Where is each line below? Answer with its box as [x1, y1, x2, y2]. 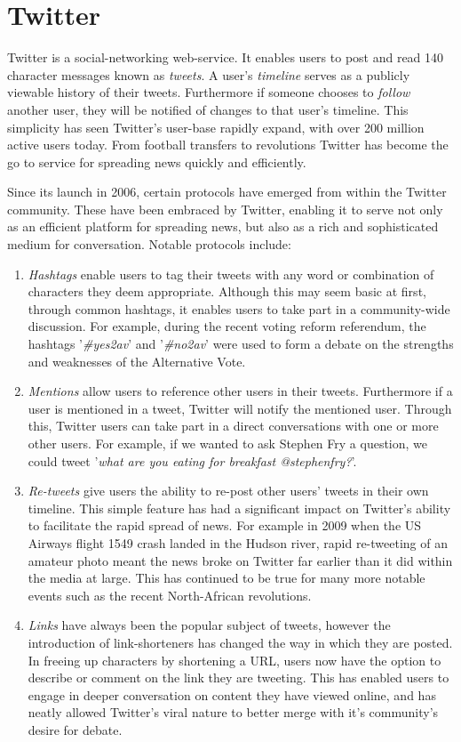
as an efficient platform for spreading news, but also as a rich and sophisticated [7, 217, 439, 236]
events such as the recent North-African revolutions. [28, 585, 312, 604]
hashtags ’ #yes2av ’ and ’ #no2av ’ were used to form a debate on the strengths [28, 335, 454, 353]
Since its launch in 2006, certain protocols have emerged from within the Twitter [7, 182, 447, 201]
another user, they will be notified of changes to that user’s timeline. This [7, 100, 409, 118]
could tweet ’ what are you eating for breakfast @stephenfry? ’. [28, 451, 357, 470]
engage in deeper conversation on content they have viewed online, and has [28, 685, 436, 704]
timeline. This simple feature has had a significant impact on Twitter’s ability [28, 498, 451, 517]
